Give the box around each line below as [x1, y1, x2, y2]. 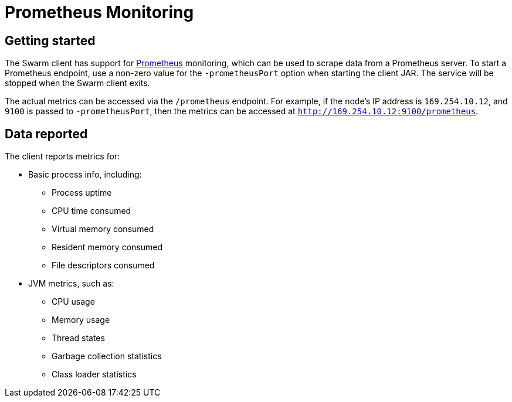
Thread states [52, 333, 105, 343]
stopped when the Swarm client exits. [5, 78, 150, 88]
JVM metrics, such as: [28, 278, 114, 289]
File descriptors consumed [52, 260, 155, 271]
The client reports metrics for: [5, 151, 120, 162]
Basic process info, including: [28, 169, 142, 180]
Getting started [5, 33, 96, 48]
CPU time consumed [52, 206, 131, 216]
